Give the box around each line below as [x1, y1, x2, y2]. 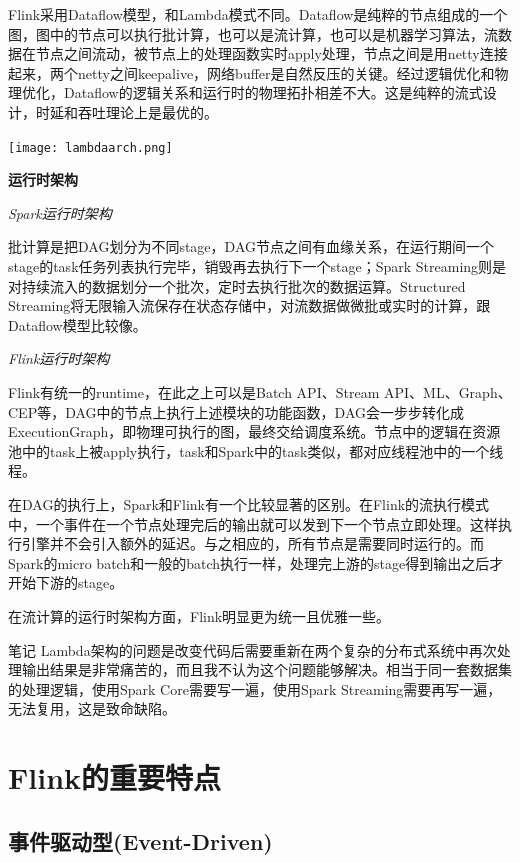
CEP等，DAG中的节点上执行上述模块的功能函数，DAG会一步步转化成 [8, 401, 464, 422]
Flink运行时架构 [8, 348, 110, 369]
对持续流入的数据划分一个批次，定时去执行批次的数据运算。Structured [8, 275, 466, 296]
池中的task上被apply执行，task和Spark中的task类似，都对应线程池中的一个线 [8, 440, 504, 461]
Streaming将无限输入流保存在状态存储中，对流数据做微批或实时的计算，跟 [8, 295, 491, 316]
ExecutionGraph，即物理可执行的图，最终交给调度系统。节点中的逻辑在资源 [8, 421, 501, 442]
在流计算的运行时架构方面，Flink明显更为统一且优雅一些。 [8, 605, 391, 626]
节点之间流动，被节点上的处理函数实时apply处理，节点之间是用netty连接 [35, 43, 508, 64]
